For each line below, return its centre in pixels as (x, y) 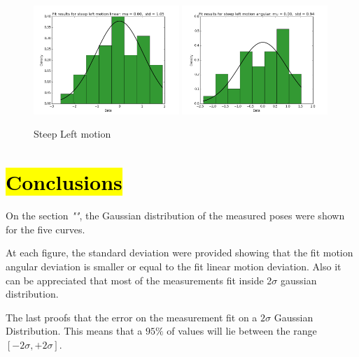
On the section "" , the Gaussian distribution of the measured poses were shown (175, 216)
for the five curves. (45, 229)
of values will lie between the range (242, 331)
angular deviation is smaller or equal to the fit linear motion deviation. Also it (174, 266)
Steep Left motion (72, 134)
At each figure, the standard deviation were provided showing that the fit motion (179, 253)
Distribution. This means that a (74, 331)
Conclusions (64, 182)
